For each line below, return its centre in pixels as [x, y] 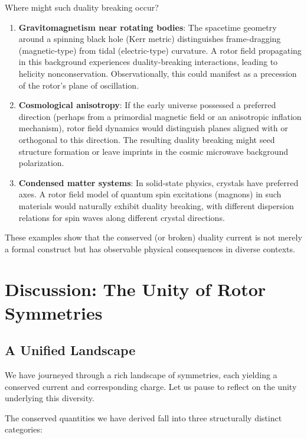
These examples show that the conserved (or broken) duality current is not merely [153, 237]
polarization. [41, 163]
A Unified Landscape [70, 350]
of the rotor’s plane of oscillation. [79, 85]
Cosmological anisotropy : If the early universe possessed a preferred [147, 105]
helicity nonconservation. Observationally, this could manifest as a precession [158, 73]
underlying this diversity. [50, 398]
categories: [24, 429]
